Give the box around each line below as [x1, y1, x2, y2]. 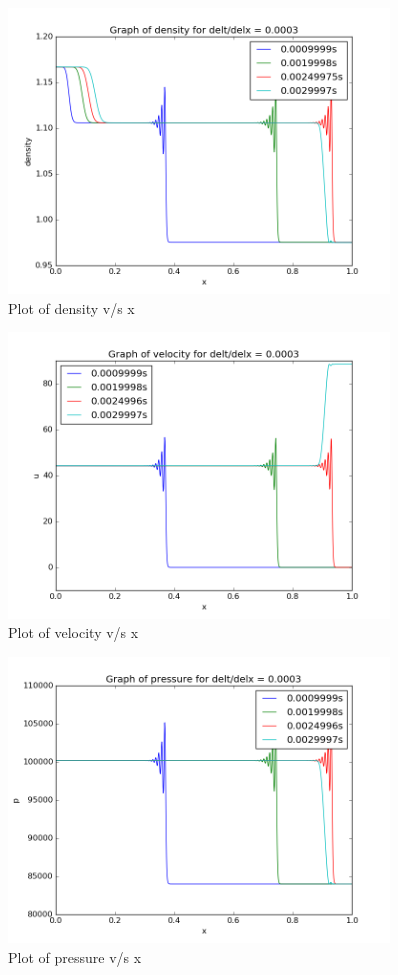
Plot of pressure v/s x [8, 946, 142, 967]
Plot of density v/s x [8, 297, 135, 318]
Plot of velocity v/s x [8, 622, 139, 643]
